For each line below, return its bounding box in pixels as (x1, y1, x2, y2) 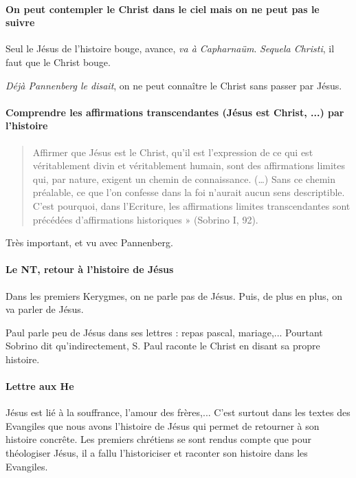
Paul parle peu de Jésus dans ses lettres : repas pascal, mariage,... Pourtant (5, 325, 323, 339)
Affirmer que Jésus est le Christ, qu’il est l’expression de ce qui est (32, 144, 313, 159)
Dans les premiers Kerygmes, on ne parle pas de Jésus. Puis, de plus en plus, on (5, 288, 342, 303)
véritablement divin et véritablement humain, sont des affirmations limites (32, 158, 346, 173)
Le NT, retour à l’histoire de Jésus (5, 262, 174, 276)
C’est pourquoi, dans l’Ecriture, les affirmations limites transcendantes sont (32, 198, 351, 213)
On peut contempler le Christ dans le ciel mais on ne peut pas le (5, 1, 320, 16)
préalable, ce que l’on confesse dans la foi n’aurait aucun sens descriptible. (32, 185, 345, 199)
